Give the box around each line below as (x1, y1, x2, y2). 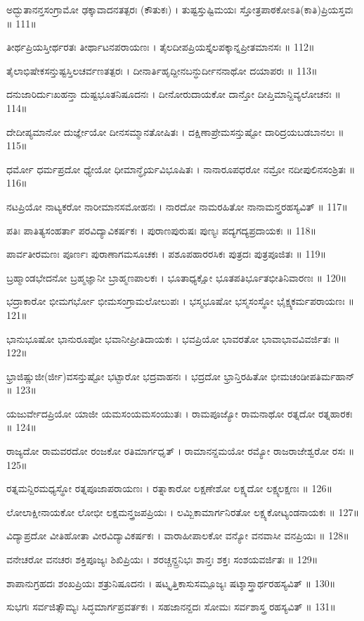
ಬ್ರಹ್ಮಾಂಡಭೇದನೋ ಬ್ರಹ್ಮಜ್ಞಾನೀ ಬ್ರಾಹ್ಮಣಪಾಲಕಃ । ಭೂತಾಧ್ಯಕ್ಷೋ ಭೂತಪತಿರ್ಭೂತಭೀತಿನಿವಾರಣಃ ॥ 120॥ (6, 270, 347, 284)
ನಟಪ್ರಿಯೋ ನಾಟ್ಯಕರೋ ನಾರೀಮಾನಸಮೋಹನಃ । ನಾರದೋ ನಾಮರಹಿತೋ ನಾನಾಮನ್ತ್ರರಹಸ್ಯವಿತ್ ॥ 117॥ (6, 199, 348, 213)
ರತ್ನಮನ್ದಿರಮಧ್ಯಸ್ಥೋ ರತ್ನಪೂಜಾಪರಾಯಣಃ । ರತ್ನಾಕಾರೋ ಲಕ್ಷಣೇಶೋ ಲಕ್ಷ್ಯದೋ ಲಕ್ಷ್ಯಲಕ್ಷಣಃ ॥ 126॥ (6, 481, 333, 496)
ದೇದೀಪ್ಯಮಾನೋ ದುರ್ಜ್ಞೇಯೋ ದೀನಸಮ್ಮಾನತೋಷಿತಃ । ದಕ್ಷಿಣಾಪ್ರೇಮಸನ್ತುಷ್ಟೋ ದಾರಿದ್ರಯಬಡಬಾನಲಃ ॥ (6, 124, 344, 139)
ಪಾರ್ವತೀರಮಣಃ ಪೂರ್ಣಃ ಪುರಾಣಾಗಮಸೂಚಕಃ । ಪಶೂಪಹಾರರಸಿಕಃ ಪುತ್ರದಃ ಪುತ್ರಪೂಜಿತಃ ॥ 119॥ (6, 246, 327, 261)
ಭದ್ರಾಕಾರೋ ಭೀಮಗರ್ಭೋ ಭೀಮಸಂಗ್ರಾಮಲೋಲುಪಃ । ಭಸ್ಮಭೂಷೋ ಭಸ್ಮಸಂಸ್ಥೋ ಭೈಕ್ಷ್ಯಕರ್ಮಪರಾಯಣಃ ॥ (6, 294, 354, 308)
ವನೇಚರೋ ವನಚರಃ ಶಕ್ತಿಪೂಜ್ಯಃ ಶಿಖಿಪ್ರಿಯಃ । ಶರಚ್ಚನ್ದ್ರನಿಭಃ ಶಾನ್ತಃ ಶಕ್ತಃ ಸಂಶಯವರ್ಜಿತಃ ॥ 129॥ (6, 552, 318, 567)
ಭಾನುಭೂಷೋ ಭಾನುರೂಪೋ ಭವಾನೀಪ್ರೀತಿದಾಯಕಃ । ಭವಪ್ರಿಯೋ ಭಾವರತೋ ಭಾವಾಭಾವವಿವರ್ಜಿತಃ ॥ (6, 331, 340, 346)
